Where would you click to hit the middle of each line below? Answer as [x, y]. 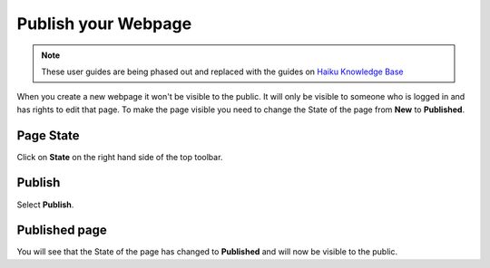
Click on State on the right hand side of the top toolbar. [120, 157]
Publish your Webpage [104, 24]
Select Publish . [45, 205]
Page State [49, 135]
